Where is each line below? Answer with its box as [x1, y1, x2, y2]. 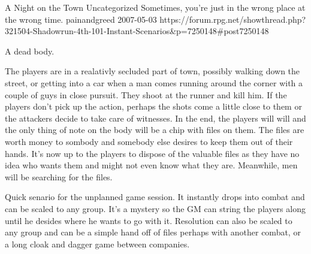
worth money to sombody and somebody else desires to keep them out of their [5, 135, 293, 147]
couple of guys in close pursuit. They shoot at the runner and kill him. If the [5, 88, 287, 101]
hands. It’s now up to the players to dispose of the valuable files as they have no [5, 147, 300, 159]
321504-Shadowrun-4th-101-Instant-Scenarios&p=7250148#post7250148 [5, 25, 269, 37]
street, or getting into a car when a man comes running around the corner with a [5, 76, 303, 89]
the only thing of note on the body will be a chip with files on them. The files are [5, 123, 304, 136]
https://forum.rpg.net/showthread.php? [159, 13, 306, 25]
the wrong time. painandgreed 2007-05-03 [5, 13, 157, 25]
